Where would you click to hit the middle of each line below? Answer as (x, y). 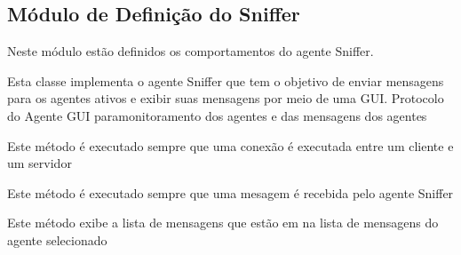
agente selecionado (57, 239)
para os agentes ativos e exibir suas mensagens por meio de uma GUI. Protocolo (226, 98)
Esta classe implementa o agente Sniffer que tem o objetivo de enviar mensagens (226, 80)
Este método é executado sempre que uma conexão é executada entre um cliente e (230, 145)
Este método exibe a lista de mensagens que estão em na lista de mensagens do (223, 223)
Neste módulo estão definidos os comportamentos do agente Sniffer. (191, 51)
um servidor (40, 163)
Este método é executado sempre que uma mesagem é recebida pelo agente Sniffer (230, 192)
